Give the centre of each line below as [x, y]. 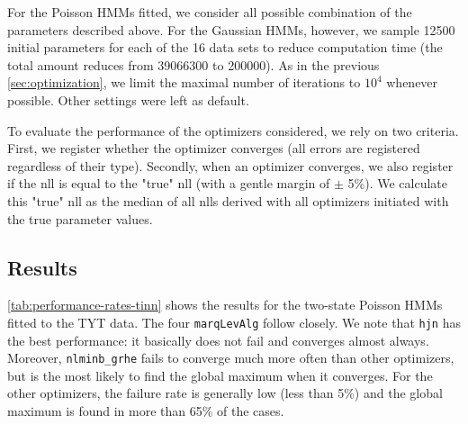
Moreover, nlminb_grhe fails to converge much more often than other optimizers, [231, 358]
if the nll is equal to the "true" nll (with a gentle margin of [169, 183]
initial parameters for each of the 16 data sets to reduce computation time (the [225, 47]
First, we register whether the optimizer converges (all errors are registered [214, 148]
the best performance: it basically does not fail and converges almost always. [218, 340]
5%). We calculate [397, 183]
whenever [412, 82]
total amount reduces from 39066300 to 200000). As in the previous [193, 64]
